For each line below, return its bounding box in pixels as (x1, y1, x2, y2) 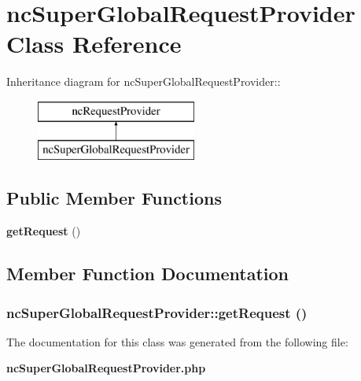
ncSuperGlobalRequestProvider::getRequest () (6, 302, 308, 322)
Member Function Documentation (6, 261, 289, 286)
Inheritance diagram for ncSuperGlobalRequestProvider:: (6, 73, 281, 90)
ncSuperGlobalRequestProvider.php (6, 360, 206, 376)
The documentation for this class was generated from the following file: (6, 333, 348, 350)
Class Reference (6, 28, 182, 60)
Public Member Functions (6, 186, 222, 210)
